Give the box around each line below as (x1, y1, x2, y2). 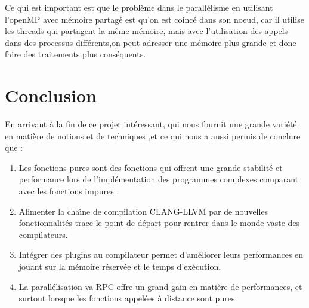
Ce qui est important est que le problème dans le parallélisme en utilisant (5, 1, 273, 13)
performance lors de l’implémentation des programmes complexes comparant (18, 173, 299, 185)
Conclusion (5, 83, 97, 108)
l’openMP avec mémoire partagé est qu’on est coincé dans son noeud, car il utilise (5, 13, 304, 25)
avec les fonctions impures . (18, 185, 119, 197)
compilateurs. (18, 228, 68, 240)
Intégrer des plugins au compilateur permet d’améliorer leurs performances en (18, 248, 304, 261)
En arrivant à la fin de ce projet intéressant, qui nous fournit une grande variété (5, 118, 297, 130)
